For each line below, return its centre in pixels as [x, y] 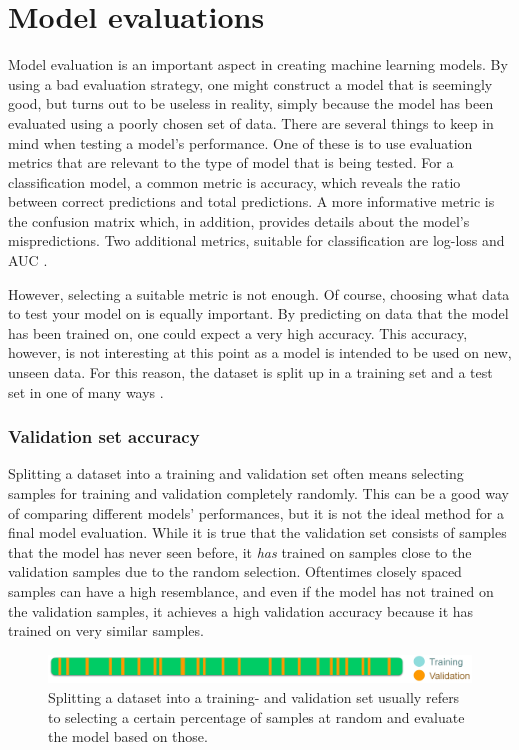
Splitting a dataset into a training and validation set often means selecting [236, 473]
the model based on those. [128, 736]
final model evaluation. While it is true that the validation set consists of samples [257, 532]
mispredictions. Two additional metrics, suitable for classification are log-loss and [256, 240]
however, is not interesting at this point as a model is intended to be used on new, [260, 352]
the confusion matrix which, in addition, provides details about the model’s [239, 220]
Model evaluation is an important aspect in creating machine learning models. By [258, 64]
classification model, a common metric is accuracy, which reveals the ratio [234, 181]
